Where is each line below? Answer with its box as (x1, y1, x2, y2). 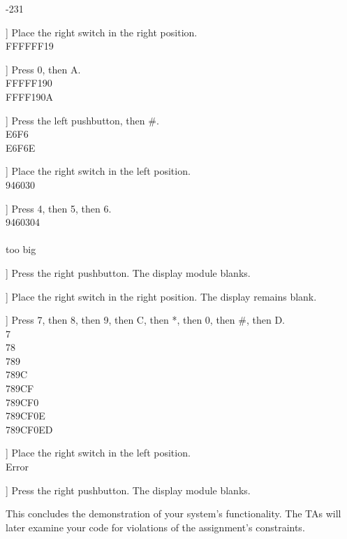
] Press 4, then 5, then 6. (6, 201, 112, 215)
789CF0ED (6, 422, 53, 436)
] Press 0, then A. (6, 62, 81, 76)
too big (6, 242, 36, 257)
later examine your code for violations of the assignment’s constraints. (6, 519, 305, 534)
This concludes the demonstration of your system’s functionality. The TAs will (6, 506, 341, 521)
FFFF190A (6, 89, 54, 103)
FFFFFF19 (6, 38, 54, 53)
